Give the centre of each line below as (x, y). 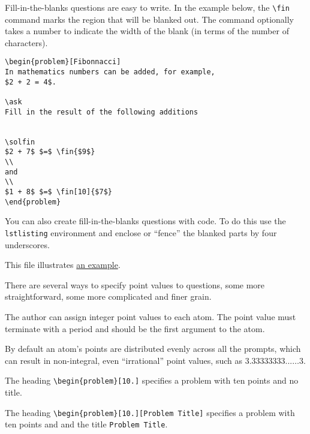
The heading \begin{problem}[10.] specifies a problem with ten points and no (152, 380)
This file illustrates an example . (63, 265)
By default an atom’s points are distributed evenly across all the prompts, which (153, 349)
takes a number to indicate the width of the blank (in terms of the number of (147, 31)
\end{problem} (33, 202)
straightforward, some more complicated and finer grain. (108, 296)
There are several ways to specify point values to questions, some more (135, 284)
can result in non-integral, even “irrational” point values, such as (124, 360)
